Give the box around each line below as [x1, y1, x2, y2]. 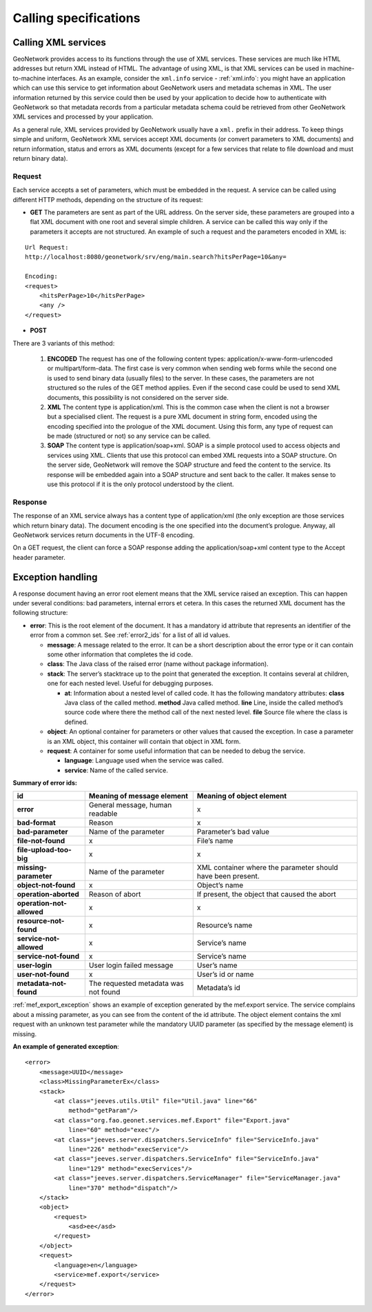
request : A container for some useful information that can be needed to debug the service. [47, 747, 306, 755]
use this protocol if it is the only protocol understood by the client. [47, 480, 234, 489]
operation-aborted [17, 889, 79, 899]
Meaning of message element [88, 791, 189, 801]
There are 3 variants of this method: [12, 339, 115, 347]
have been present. [196, 871, 260, 881]
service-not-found [17, 951, 80, 961]
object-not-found [17, 880, 76, 890]
